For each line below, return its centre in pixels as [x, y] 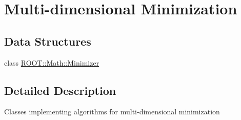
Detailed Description [60, 90]
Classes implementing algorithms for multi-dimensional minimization [112, 112]
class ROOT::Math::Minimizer [52, 62]
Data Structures [48, 41]
